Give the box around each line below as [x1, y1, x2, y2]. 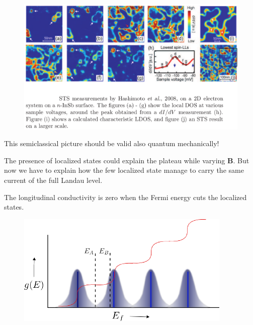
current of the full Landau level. [4, 175, 103, 185]
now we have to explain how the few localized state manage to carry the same [4, 165, 244, 175]
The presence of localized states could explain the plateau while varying [4, 155, 225, 165]
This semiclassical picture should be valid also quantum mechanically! [4, 138, 219, 149]
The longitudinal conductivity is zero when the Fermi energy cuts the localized [4, 191, 247, 202]
